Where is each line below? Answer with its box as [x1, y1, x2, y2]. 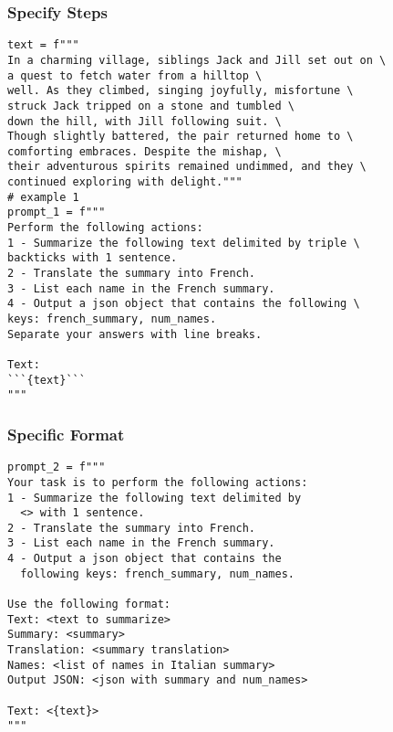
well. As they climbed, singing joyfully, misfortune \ [7, 84, 354, 98]
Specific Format [7, 422, 125, 445]
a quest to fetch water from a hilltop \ [7, 69, 263, 82]
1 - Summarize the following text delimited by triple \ [7, 236, 360, 249]
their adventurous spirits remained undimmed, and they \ [7, 160, 367, 174]
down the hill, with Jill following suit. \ [7, 114, 282, 128]
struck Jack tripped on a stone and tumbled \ [7, 99, 295, 112]
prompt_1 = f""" [7, 206, 106, 219]
